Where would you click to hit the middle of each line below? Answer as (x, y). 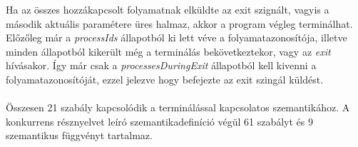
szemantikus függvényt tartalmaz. (79, 135)
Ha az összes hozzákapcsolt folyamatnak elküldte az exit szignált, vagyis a (168, 9)
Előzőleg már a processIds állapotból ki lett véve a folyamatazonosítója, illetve (177, 37)
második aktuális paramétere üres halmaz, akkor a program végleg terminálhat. (179, 23)
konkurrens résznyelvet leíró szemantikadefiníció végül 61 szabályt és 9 (160, 121)
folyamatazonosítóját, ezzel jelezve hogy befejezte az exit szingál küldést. (165, 79)
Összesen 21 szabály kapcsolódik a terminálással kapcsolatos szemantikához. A (178, 107)
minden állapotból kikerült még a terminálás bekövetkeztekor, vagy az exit (168, 51)
